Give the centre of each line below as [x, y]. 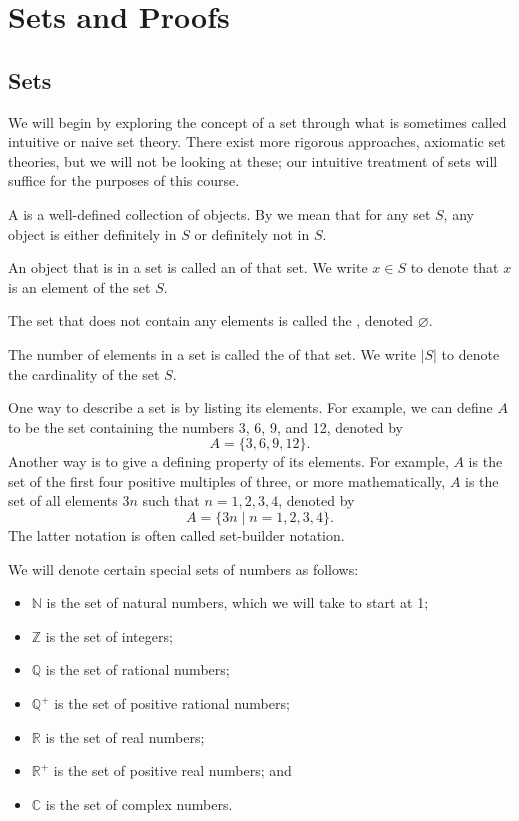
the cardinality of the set [84, 373]
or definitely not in [252, 233]
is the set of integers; [109, 635]
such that [171, 500]
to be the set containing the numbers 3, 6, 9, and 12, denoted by [205, 426]
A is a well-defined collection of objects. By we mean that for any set [219, 213]
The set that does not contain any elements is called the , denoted [211, 320]
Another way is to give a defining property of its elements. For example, [228, 461]
